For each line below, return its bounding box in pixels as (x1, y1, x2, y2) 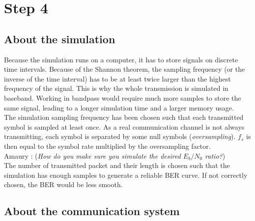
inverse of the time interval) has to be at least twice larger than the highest (4, 73, 231, 83)
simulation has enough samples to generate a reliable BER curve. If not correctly (4, 169, 248, 180)
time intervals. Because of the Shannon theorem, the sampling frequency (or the (4, 64, 245, 74)
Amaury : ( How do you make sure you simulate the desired (4, 150, 181, 161)
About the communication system (4, 203, 180, 219)
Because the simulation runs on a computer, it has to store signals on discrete (4, 54, 238, 64)
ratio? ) (205, 150, 226, 161)
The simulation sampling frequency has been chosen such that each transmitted (4, 112, 244, 122)
